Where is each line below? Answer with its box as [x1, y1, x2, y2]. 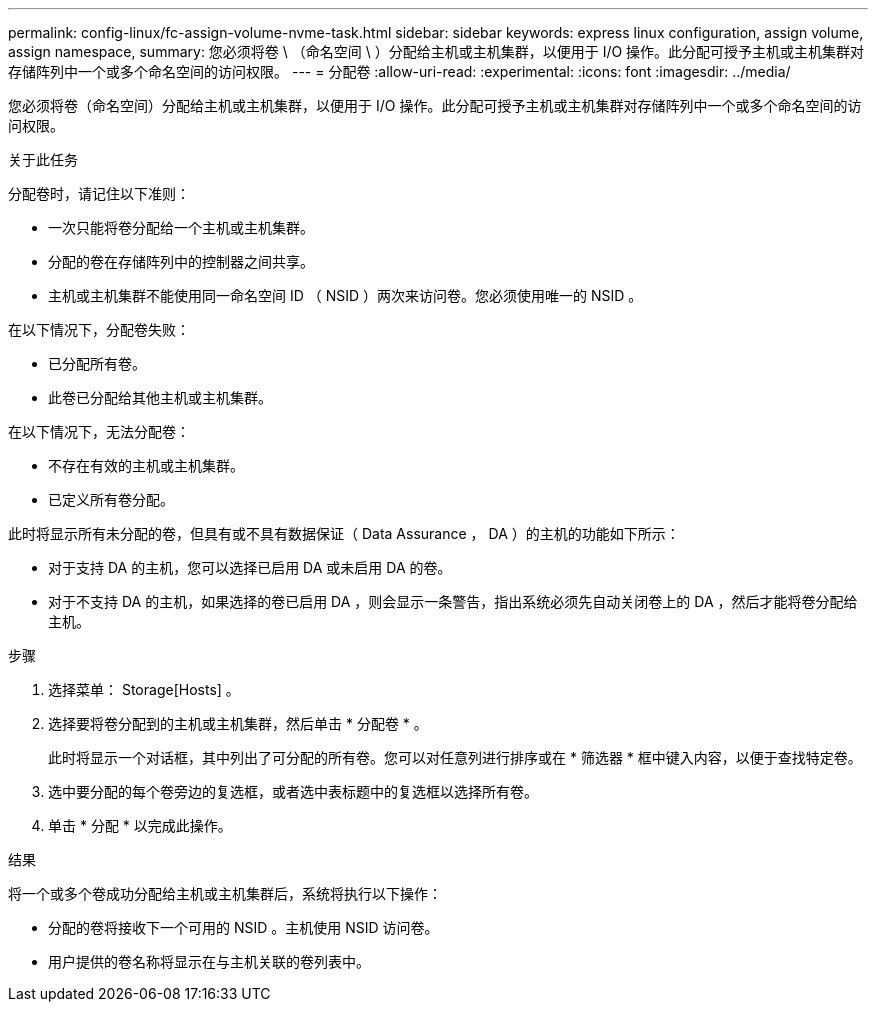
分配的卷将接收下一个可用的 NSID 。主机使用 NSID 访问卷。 [48, 919, 439, 936]
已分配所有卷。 [48, 355, 146, 372]
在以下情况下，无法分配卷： [8, 423, 190, 440]
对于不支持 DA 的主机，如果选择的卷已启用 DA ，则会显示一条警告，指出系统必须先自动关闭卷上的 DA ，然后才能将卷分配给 [48, 593, 858, 610]
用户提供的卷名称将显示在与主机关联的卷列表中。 [48, 953, 370, 970]
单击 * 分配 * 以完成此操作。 [48, 817, 232, 834]
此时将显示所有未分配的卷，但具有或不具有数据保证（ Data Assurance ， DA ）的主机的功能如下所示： [8, 525, 680, 542]
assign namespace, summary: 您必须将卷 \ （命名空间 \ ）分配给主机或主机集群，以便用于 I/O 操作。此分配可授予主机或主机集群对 [8, 43, 865, 60]
